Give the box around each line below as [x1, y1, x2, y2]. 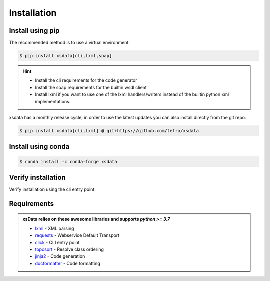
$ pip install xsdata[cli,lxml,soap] [19, 53, 112, 59]
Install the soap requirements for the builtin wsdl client [35, 84, 147, 90]
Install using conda [9, 142, 70, 151]
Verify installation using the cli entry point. [9, 186, 96, 192]
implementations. [35, 98, 71, 104]
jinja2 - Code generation [35, 253, 85, 259]
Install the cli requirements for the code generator [35, 77, 137, 83]
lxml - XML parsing [35, 225, 74, 231]
